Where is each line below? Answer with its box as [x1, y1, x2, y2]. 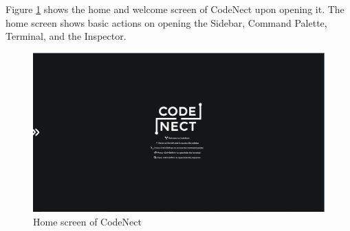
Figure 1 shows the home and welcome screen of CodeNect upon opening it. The [6, 2, 344, 16]
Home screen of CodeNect [33, 214, 142, 228]
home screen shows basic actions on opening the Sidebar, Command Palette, [6, 15, 327, 29]
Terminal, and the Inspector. [6, 29, 127, 43]
